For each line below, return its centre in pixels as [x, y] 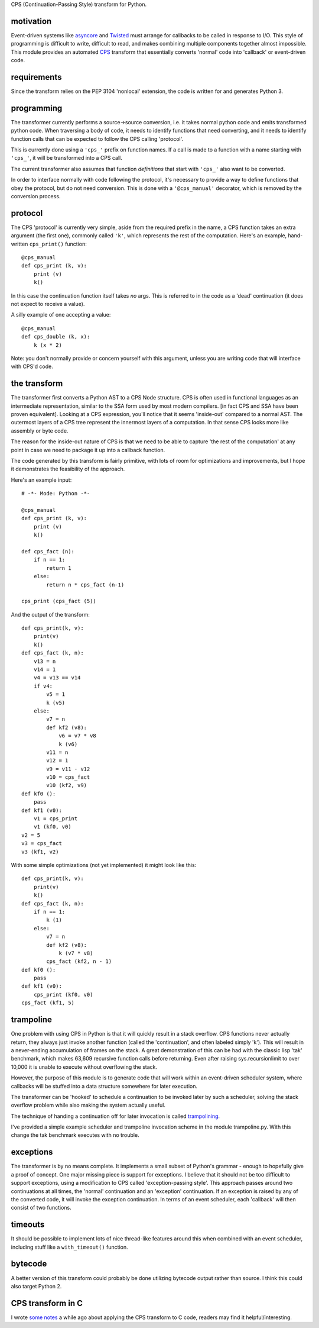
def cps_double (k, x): [56, 337]
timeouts [28, 1225]
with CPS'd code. [32, 366]
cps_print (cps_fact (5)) [59, 601]
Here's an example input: [41, 480]
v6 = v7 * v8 [78, 736]
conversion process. [36, 196]
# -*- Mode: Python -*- [56, 494]
